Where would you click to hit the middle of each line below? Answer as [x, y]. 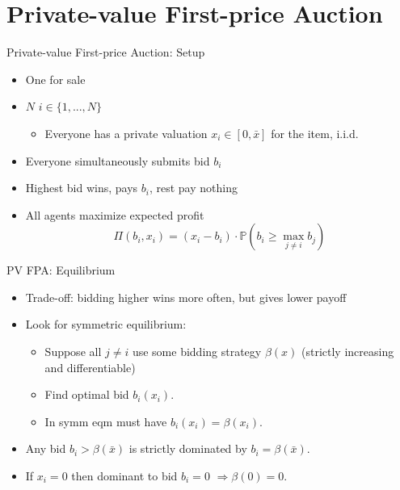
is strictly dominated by [188, 448]
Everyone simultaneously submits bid [118, 160]
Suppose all [73, 352]
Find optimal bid [87, 394]
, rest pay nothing [193, 188]
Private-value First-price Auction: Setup [106, 52]
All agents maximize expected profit [115, 214]
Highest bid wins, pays [82, 188]
